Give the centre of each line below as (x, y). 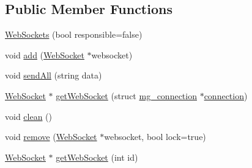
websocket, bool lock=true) (155, 137)
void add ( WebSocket (45, 54)
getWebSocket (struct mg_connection (126, 95)
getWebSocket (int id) (97, 157)
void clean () (29, 116)
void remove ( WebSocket (51, 137)
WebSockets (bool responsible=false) (74, 34)
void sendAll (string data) (54, 75)
